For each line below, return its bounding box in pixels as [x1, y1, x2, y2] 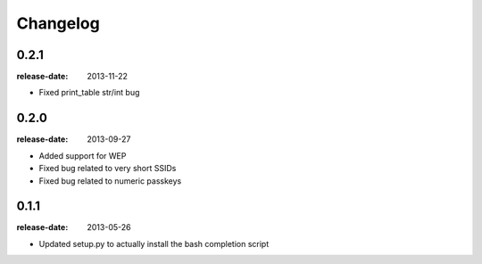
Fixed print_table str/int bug [38, 87, 140, 98]
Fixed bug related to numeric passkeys [38, 175, 182, 186]
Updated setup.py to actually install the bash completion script [38, 238, 270, 249]
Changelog [16, 13, 100, 33]
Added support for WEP [38, 150, 127, 161]
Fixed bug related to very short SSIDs [38, 163, 177, 174]
